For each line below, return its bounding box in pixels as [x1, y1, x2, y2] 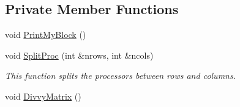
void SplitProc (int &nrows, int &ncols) [5, 48, 154, 61]
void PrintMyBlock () [5, 28, 86, 41]
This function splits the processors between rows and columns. [5, 69, 236, 82]
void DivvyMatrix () [5, 89, 81, 102]
